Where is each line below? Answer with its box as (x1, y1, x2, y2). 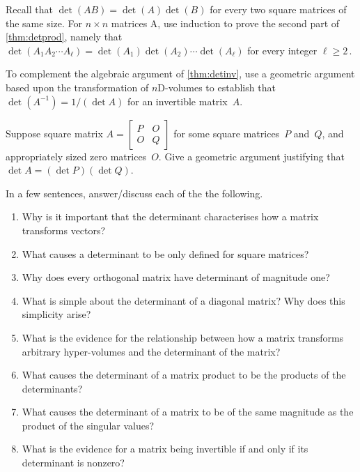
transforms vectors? (22, 222, 106, 237)
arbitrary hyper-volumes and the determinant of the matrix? (22, 344, 281, 358)
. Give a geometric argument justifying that (158, 149, 345, 163)
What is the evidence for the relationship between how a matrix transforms (22, 330, 344, 344)
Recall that (6, 2, 53, 16)
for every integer (247, 43, 318, 57)
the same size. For (6, 15, 83, 30)
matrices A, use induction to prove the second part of (111, 15, 340, 30)
